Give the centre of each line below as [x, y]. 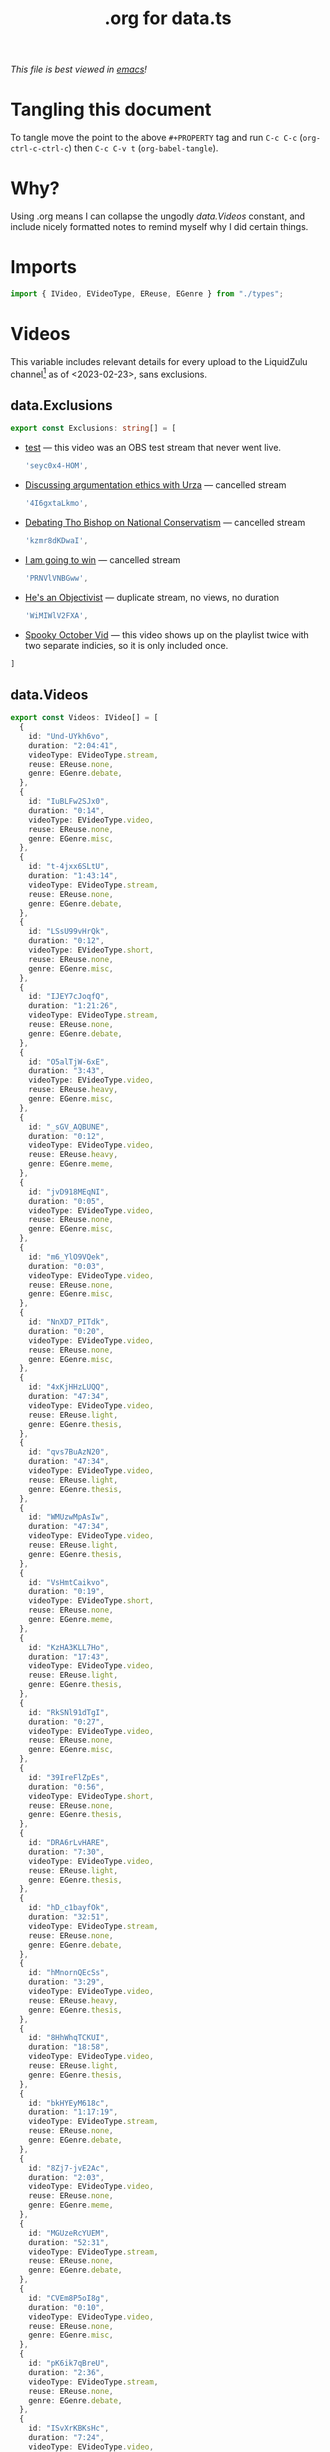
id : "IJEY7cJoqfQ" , [69, 997]
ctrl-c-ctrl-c [40, 149]
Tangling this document [111, 109]
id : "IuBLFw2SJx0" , [69, 802]
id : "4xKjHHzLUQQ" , [69, 1387]
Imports [43, 267]
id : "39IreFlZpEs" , [69, 1777]
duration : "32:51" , [69, 1917]
